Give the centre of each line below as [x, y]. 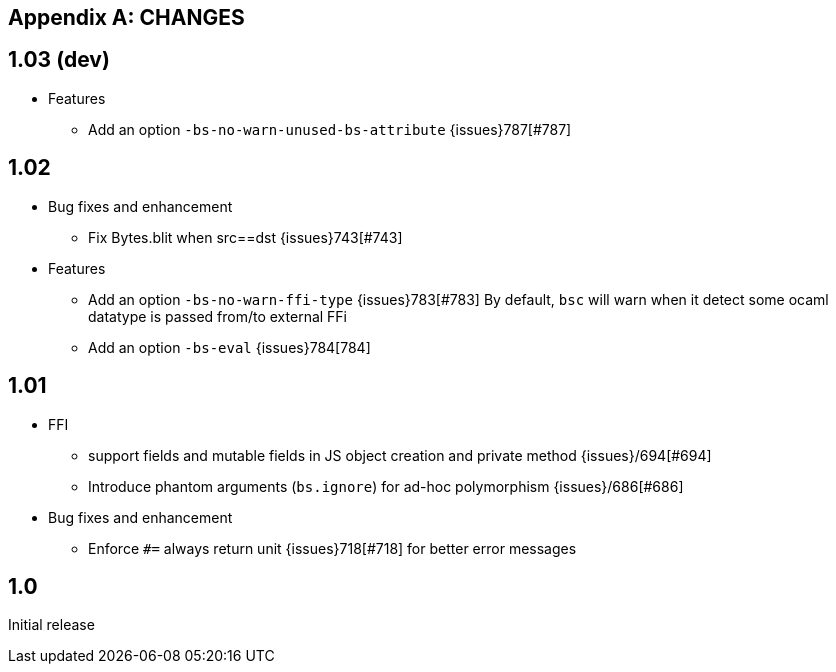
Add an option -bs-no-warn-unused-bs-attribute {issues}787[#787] [330, 129]
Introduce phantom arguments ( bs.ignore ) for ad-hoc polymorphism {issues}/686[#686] [386, 486]
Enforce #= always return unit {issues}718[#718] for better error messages [332, 548]
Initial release [51, 625]
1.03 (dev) [59, 60]
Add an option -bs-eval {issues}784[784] [229, 347]
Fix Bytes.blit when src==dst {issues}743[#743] [245, 237]
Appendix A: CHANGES [126, 17]
